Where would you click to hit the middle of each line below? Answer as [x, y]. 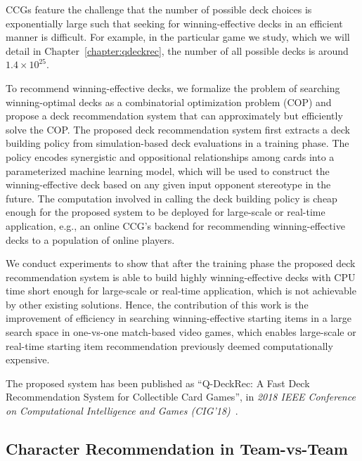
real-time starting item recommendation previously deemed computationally [169, 345]
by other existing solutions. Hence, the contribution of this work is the [157, 304]
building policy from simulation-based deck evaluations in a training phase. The [177, 143]
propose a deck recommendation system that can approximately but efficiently [174, 116]
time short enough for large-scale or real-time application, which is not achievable [181, 291]
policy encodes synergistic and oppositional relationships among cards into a [170, 156]
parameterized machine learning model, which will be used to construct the [168, 170]
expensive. [28, 359]
